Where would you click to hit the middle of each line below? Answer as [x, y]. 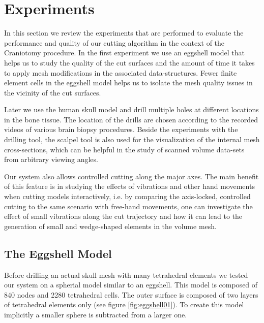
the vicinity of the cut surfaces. [53, 92]
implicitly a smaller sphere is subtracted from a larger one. [96, 314]
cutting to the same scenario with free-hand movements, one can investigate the [128, 206]
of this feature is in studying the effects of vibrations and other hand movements [129, 186]
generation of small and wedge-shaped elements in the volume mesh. [110, 226]
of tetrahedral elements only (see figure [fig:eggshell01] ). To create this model [124, 304]
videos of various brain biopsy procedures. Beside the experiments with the [121, 129]
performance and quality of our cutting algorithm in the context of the [114, 42]
